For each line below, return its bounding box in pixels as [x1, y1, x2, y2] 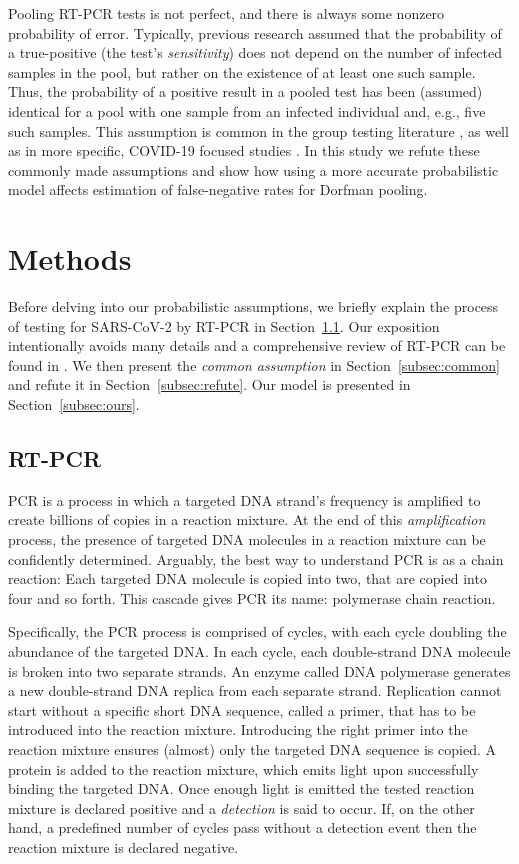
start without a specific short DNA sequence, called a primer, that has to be [8, 699, 476, 720]
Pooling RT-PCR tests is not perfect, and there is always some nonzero [8, 3, 445, 23]
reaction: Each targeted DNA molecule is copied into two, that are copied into [8, 568, 487, 589]
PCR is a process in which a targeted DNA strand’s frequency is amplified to [8, 489, 481, 510]
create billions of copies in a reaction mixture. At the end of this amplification [8, 509, 486, 530]
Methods [8, 238, 132, 279]
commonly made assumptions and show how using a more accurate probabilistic [8, 159, 499, 180]
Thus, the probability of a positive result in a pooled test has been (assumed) [8, 81, 483, 102]
